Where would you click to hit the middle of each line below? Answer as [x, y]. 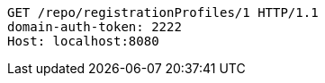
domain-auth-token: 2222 [95, 27]
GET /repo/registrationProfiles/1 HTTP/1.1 [163, 12]
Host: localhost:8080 [83, 41]
